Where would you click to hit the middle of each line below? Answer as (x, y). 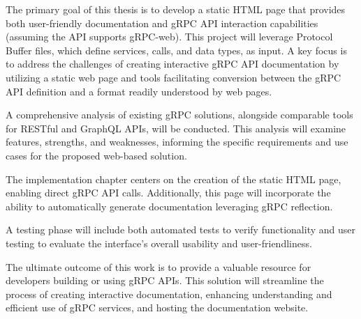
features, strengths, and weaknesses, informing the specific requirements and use (177, 142)
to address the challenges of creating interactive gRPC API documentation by (172, 64)
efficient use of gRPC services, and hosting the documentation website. (157, 308)
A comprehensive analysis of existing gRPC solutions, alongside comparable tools (179, 115)
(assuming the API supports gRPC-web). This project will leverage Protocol (169, 37)
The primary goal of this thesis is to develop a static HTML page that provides (176, 9)
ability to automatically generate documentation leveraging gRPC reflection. (169, 206)
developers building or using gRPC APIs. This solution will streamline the (165, 280)
